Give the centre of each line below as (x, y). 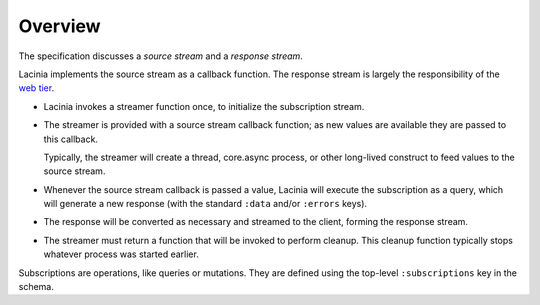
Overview (59, 26)
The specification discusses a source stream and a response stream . (161, 56)
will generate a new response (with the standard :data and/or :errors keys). (205, 204)
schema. (36, 287)
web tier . (36, 88)
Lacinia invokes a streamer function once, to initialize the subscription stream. (204, 106)
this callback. (71, 139)
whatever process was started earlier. (121, 254)
